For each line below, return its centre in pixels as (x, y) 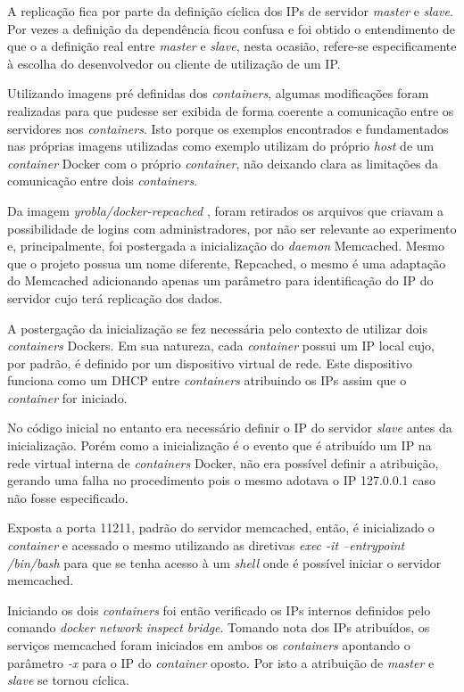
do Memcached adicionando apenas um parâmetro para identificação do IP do (220, 280)
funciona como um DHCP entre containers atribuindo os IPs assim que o (207, 380)
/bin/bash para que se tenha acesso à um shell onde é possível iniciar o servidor (224, 562)
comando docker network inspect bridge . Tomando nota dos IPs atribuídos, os (219, 627)
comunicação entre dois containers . (103, 181)
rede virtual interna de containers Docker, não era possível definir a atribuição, (223, 462)
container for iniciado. (67, 397)
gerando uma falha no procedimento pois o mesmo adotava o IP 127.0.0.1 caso (221, 480)
